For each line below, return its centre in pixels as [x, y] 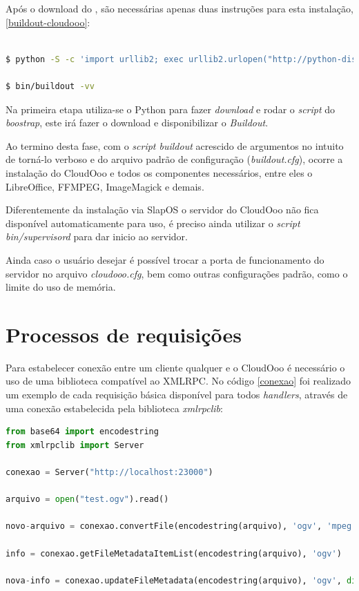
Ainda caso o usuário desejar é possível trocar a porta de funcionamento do [165, 259]
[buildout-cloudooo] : [48, 22]
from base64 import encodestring [82, 432]
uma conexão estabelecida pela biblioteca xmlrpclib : [114, 408]
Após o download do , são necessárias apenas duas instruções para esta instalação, [179, 8]
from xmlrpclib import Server [75, 445]
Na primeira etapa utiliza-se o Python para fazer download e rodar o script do [171, 109]
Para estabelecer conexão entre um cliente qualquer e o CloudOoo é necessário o [175, 367]
